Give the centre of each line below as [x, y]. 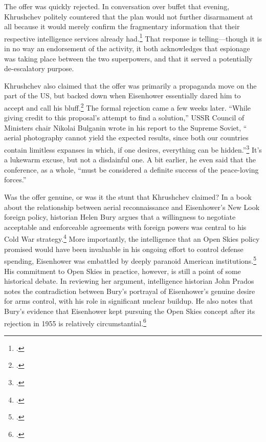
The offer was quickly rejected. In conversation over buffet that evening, [117, 6]
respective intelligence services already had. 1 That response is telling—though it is [133, 37]
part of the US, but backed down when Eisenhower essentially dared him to [123, 96]
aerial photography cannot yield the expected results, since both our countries [126, 138]
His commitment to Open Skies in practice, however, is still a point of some [123, 271]
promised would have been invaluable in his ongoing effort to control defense [124, 249]
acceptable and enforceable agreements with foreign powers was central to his [125, 227]
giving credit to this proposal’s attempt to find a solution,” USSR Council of [124, 118]
